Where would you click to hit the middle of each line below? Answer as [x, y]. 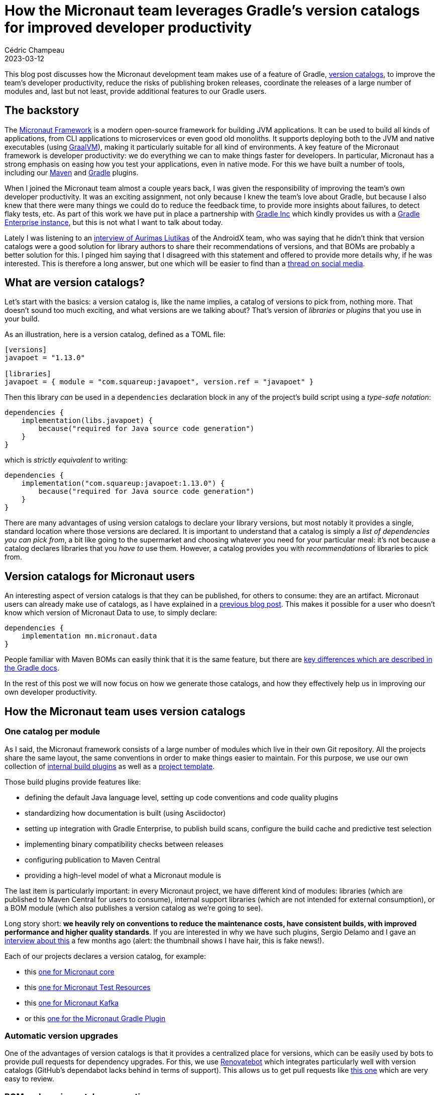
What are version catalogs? [75, 283]
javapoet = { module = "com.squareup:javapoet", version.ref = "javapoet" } [159, 382]
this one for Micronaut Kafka [72, 1003]
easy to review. [29, 1079]
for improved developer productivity [128, 28]
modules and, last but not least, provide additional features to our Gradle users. [136, 91]
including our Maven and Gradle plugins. [72, 172]
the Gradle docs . [32, 668]
